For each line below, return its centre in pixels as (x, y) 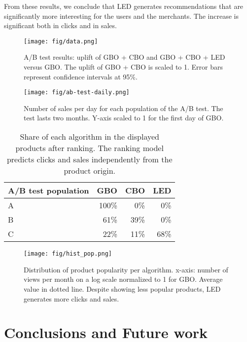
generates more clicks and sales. (71, 298)
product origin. (90, 171)
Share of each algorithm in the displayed (89, 137)
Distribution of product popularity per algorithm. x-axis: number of (126, 269)
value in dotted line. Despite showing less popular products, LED (122, 288)
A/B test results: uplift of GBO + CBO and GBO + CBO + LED (124, 57)
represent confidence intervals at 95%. (81, 76)
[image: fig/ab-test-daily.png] (77, 93)
